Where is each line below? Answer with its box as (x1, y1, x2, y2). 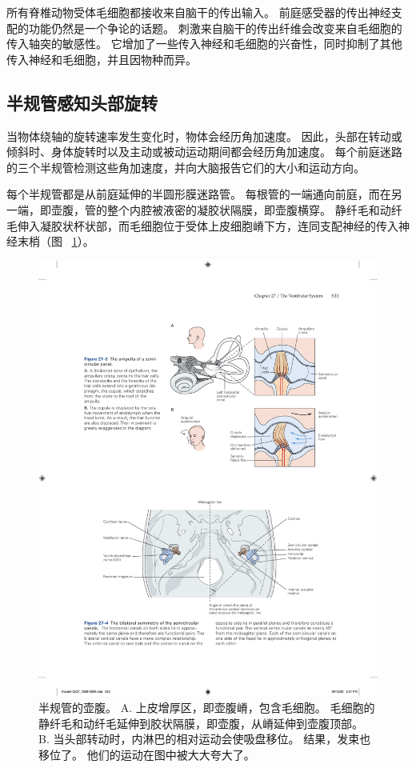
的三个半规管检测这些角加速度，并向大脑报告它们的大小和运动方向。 (6, 158, 365, 175)
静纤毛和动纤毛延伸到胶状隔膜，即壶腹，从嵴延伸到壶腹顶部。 (38, 714, 363, 731)
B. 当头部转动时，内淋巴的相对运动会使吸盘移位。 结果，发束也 (38, 730, 371, 747)
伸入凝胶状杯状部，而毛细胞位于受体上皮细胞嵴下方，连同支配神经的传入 (17, 217, 398, 234)
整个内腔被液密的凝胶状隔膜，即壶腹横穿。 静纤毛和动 (106, 201, 391, 218)
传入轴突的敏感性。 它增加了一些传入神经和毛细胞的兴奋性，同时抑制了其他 (6, 35, 402, 52)
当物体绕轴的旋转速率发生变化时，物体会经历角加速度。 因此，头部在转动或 (6, 127, 402, 144)
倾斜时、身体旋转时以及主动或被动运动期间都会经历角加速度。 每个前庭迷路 (6, 143, 402, 160)
